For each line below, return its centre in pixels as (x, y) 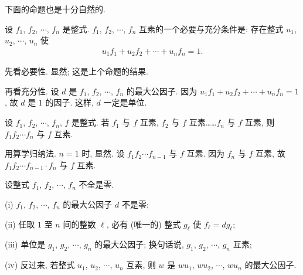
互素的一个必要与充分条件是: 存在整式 (211, 28)
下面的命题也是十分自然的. (55, 9)
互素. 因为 (205, 153)
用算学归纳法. (30, 153)
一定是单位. (125, 102)
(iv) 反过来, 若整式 (40, 265)
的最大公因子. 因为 (162, 91)
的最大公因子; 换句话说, (139, 244)
